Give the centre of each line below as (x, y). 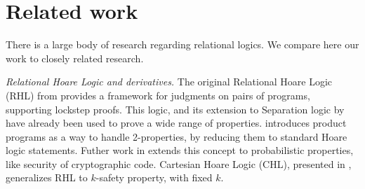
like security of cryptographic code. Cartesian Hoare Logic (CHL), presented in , (179, 163)
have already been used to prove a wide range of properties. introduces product (176, 123)
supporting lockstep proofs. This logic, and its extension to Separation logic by (175, 109)
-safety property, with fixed (154, 177)
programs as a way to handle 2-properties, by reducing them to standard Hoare (177, 136)
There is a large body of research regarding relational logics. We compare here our (182, 44)
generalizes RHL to (47, 177)
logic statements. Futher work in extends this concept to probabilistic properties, (180, 150)
